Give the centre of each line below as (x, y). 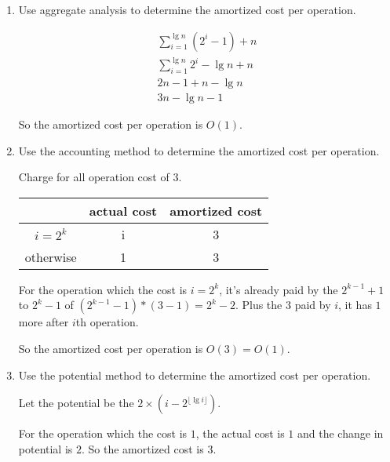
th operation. (107, 322)
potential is (46, 448)
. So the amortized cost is (143, 448)
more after (44, 322)
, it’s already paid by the (279, 289)
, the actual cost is (240, 433)
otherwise (51, 256)
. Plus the (259, 305)
